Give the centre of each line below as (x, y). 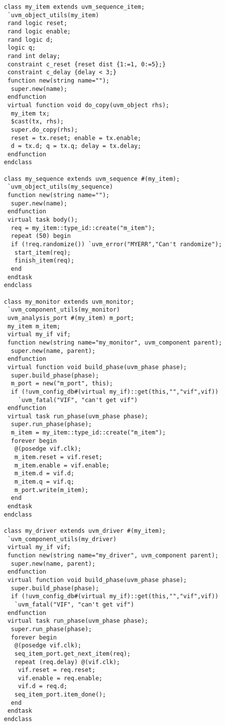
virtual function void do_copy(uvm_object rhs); (88, 105)
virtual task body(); (43, 220)
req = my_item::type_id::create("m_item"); (83, 228)
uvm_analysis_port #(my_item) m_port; (71, 318)
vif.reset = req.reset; (57, 670)
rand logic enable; (39, 31)
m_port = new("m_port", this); (62, 384)
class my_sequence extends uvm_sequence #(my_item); (92, 179)
